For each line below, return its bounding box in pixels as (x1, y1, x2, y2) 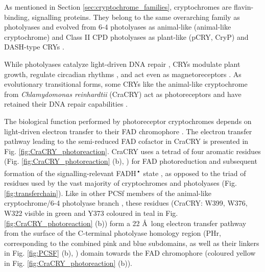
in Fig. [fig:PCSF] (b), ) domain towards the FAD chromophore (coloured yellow (4, 248, 256, 258)
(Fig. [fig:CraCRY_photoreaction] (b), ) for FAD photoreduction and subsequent (4, 156, 257, 166)
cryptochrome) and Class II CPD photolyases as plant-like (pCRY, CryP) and (4, 31, 249, 42)
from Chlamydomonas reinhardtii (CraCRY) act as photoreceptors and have (4, 88, 242, 99)
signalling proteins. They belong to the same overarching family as (32, 11, 240, 22)
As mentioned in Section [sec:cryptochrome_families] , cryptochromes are (4, 2, 232, 12)
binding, (4, 11, 30, 22)
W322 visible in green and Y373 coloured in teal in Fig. (4, 207, 178, 218)
